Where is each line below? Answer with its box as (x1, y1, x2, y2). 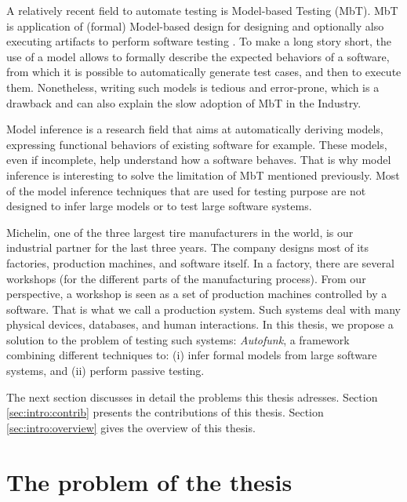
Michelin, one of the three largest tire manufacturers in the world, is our (6, 224, 354, 240)
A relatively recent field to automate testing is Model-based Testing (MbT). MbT (6, 2, 398, 18)
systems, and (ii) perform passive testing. (6, 362, 205, 379)
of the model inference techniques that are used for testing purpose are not (6, 182, 366, 198)
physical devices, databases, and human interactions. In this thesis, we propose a (6, 316, 394, 333)
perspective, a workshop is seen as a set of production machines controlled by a (6, 286, 387, 302)
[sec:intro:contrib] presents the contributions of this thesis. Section (6, 404, 324, 420)
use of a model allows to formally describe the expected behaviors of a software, (6, 48, 390, 64)
